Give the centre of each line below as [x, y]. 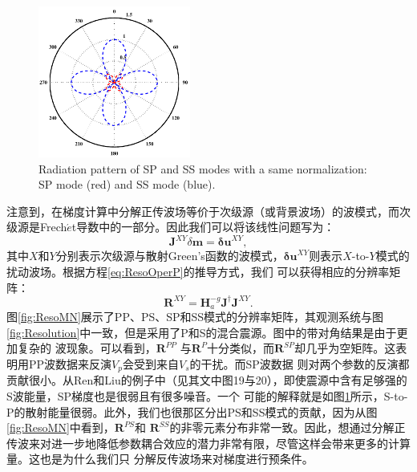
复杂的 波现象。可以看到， [87, 348]
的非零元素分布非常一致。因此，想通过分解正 [287, 427]
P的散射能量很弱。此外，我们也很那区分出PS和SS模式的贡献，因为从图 [192, 411]
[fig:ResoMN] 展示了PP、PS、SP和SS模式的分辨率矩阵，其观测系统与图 [201, 317]
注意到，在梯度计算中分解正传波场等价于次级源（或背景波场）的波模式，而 [203, 211]
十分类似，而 [240, 348]
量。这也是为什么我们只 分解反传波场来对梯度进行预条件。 [160, 459]
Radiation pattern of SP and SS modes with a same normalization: [203, 168]
